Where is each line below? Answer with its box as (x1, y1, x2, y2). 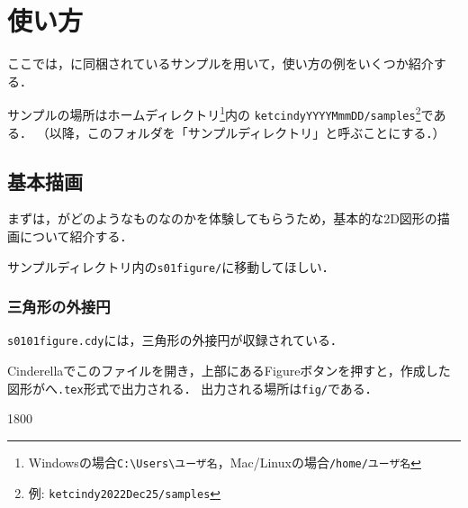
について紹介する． (19, 227, 133, 246)
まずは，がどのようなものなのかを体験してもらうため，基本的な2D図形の (7, 209, 437, 228)
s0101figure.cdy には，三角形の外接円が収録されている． (7, 331, 343, 349)
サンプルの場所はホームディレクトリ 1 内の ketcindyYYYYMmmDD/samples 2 (7, 103, 421, 123)
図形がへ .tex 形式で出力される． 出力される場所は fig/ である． (7, 378, 378, 397)
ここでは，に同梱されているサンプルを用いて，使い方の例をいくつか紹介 (7, 54, 434, 73)
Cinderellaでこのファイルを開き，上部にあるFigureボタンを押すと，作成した (7, 361, 451, 380)
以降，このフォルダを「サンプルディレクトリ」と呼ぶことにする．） (49, 122, 445, 141)
